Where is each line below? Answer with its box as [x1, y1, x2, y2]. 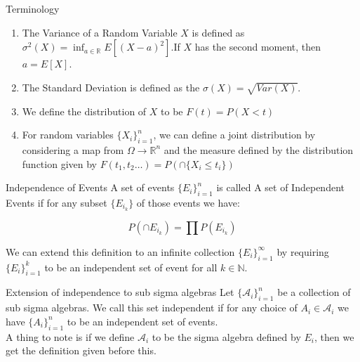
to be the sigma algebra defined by [152, 329, 301, 344]
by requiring [276, 244, 329, 259]
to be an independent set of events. [67, 313, 218, 328]
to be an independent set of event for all [44, 259, 218, 274]
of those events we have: [136, 195, 240, 209]
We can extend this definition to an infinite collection [6, 244, 235, 259]
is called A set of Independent [216, 180, 345, 195]
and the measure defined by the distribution [164, 142, 354, 157]
